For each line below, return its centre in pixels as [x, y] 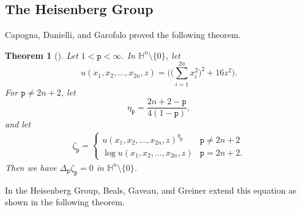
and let [18, 124]
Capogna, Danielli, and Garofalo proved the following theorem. [123, 35]
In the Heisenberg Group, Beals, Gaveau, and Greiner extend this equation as [151, 190]
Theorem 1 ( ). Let [42, 55]
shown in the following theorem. [65, 202]
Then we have [31, 167]
